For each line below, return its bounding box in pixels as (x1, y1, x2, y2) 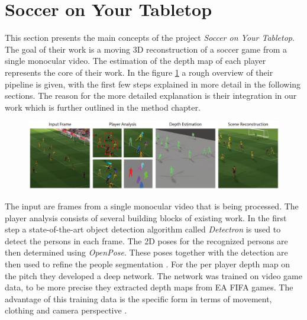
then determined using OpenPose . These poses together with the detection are (5, 246, 288, 258)
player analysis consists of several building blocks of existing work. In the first (5, 211, 287, 224)
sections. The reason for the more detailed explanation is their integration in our (5, 89, 297, 102)
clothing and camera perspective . (5, 304, 127, 316)
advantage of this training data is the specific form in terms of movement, (5, 292, 272, 305)
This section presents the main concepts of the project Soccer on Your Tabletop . (5, 31, 295, 44)
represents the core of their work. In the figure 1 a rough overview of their (5, 66, 273, 78)
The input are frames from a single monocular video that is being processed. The (5, 199, 299, 212)
